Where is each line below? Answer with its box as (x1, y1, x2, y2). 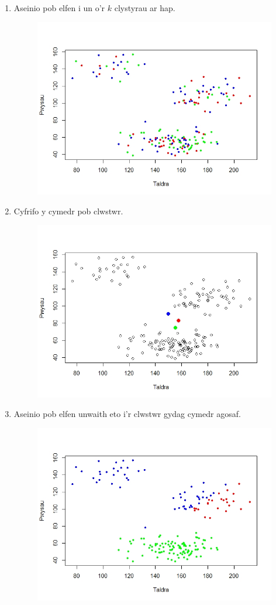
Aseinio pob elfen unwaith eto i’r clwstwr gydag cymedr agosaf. (13, 408, 241, 420)
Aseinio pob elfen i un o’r (13, 2, 105, 13)
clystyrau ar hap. (114, 2, 175, 13)
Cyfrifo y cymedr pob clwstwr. (13, 204, 123, 217)
